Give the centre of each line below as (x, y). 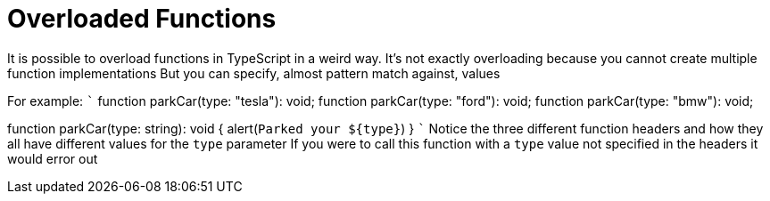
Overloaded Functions (142, 19)
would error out (53, 158)
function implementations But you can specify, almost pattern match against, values (254, 73)
